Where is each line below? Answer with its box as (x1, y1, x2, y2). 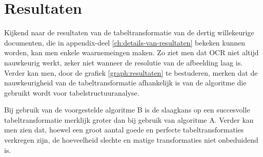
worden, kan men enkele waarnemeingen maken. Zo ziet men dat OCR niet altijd (4, 47, 259, 58)
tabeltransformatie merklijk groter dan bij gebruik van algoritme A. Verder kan (4, 114, 254, 125)
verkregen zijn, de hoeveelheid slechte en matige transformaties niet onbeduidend (4, 134, 258, 145)
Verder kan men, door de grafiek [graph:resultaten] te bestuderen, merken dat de (4, 67, 258, 78)
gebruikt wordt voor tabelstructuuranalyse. (4, 87, 139, 98)
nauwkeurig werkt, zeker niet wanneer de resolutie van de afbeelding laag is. (4, 57, 243, 68)
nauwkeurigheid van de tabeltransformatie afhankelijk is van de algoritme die (4, 77, 247, 88)
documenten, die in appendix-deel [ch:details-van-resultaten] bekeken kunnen (4, 37, 246, 48)
